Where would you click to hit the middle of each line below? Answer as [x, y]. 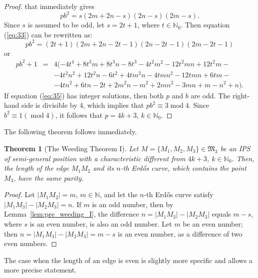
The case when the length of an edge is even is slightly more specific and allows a [128, 260]
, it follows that [79, 115]
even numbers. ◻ [31, 243]
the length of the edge [36, 168]
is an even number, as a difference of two [180, 233]
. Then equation [205, 25]
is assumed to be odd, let [66, 25]
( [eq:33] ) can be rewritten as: [48, 34]
